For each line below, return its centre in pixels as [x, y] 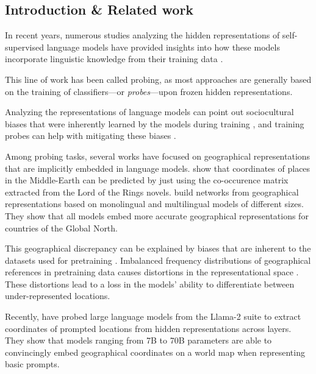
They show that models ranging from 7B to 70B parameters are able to [138, 340]
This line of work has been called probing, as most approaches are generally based [158, 79]
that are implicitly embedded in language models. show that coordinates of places [158, 168]
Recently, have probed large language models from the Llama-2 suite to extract [153, 316]
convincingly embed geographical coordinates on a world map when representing [155, 352]
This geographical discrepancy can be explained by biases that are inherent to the [158, 248]
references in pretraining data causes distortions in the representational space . [152, 272]
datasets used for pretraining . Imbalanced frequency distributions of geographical [158, 260]
